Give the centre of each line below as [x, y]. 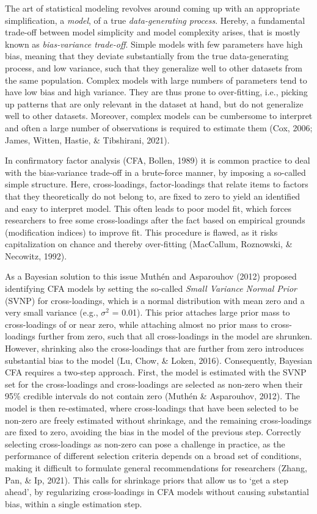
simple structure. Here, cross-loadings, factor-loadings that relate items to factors [157, 184]
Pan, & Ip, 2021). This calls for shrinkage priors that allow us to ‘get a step [147, 480]
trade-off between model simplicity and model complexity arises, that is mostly [153, 32]
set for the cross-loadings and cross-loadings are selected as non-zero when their [154, 384]
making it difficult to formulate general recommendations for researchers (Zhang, [156, 467]
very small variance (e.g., [52, 312]
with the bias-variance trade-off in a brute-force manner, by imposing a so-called [155, 172]
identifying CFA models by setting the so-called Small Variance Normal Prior [151, 288]
